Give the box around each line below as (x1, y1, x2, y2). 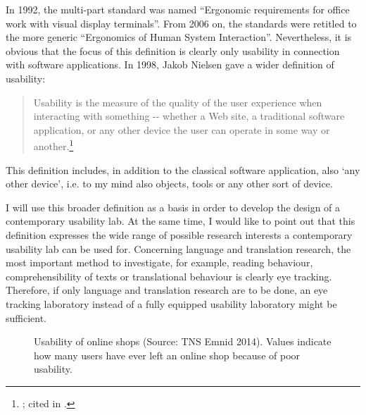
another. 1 (33, 137, 74, 153)
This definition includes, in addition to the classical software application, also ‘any (6, 162, 360, 177)
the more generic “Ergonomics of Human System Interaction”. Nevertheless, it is (6, 30, 352, 44)
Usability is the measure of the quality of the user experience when (33, 94, 322, 109)
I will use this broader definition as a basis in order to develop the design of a (6, 199, 341, 214)
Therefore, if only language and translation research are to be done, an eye (6, 283, 328, 297)
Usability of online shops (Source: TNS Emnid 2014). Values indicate (34, 334, 332, 349)
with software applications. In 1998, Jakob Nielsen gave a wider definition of (6, 57, 334, 72)
